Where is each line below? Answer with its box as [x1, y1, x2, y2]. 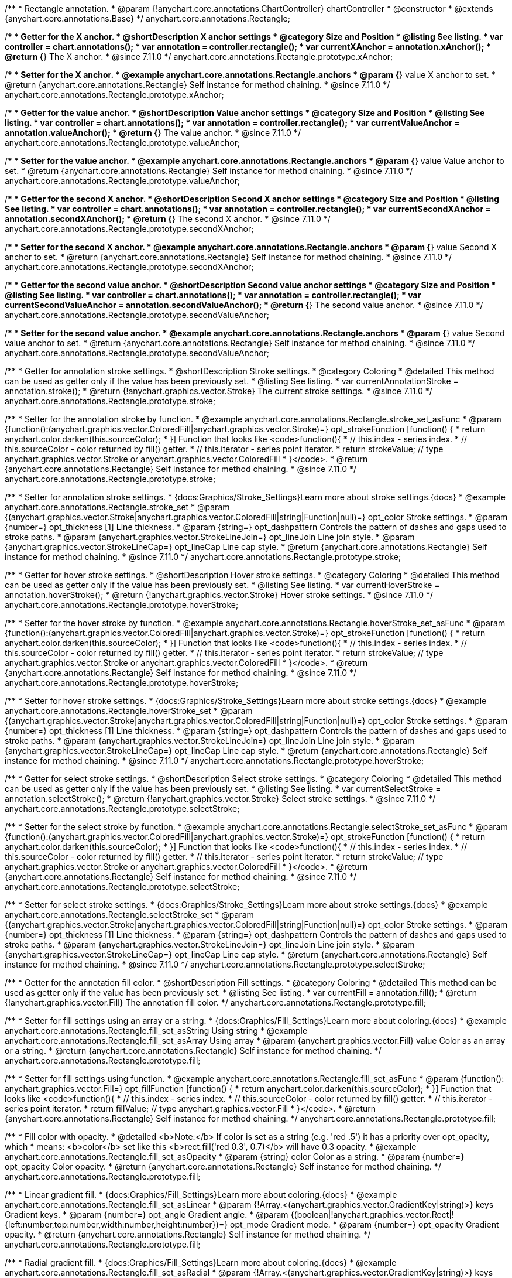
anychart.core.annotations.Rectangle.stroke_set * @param [5, 502, 230, 512]
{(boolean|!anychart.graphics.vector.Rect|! [290, 1209, 454, 1219]
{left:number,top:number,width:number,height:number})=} [5, 1219, 228, 1229]
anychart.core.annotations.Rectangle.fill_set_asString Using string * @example [5, 1026, 308, 1036]
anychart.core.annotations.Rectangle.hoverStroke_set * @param [5, 706, 253, 716]
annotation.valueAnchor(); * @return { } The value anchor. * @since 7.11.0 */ [5, 128, 301, 138]
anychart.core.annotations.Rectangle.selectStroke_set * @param [5, 910, 254, 920]
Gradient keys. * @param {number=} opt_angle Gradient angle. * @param [5, 1209, 288, 1219]
